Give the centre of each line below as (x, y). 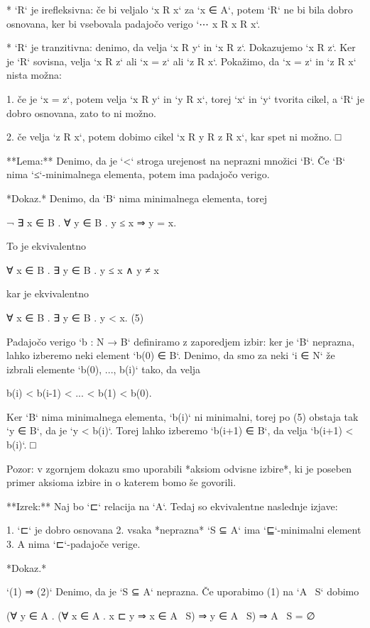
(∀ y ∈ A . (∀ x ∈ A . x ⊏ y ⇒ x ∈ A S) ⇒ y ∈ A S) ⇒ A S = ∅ (161, 615)
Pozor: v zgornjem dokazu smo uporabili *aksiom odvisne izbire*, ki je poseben (179, 468)
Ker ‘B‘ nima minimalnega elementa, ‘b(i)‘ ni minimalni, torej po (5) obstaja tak (183, 416)
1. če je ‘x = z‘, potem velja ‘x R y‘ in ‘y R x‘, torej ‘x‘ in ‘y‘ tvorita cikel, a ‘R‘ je (185, 98)
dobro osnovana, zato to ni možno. (81, 112)
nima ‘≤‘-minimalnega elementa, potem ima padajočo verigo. (138, 174)
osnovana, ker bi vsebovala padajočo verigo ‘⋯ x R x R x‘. (134, 23)
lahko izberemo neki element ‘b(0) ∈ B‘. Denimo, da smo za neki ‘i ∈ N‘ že (171, 355)
